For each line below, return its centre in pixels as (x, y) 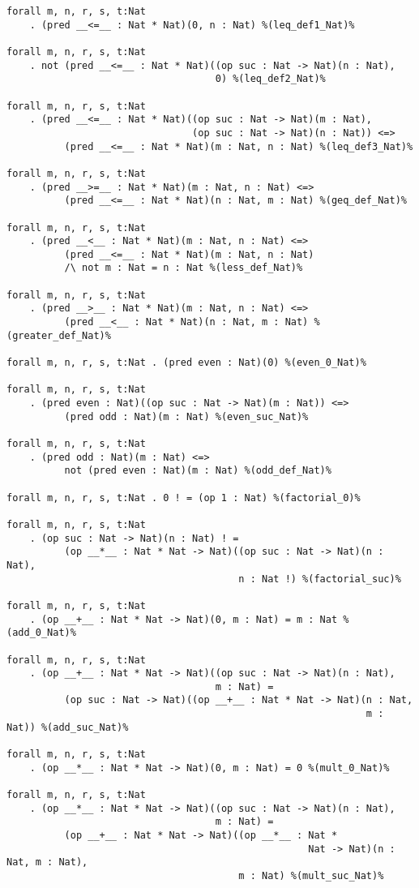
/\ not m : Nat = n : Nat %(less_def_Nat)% (184, 268)
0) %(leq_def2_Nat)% (270, 79)
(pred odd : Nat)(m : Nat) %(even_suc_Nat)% (186, 416)
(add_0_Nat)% (41, 633)
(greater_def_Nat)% (59, 335)
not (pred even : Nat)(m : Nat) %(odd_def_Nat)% (198, 471)
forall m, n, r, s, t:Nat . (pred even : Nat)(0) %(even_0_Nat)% (186, 363)
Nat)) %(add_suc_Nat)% (68, 727)
